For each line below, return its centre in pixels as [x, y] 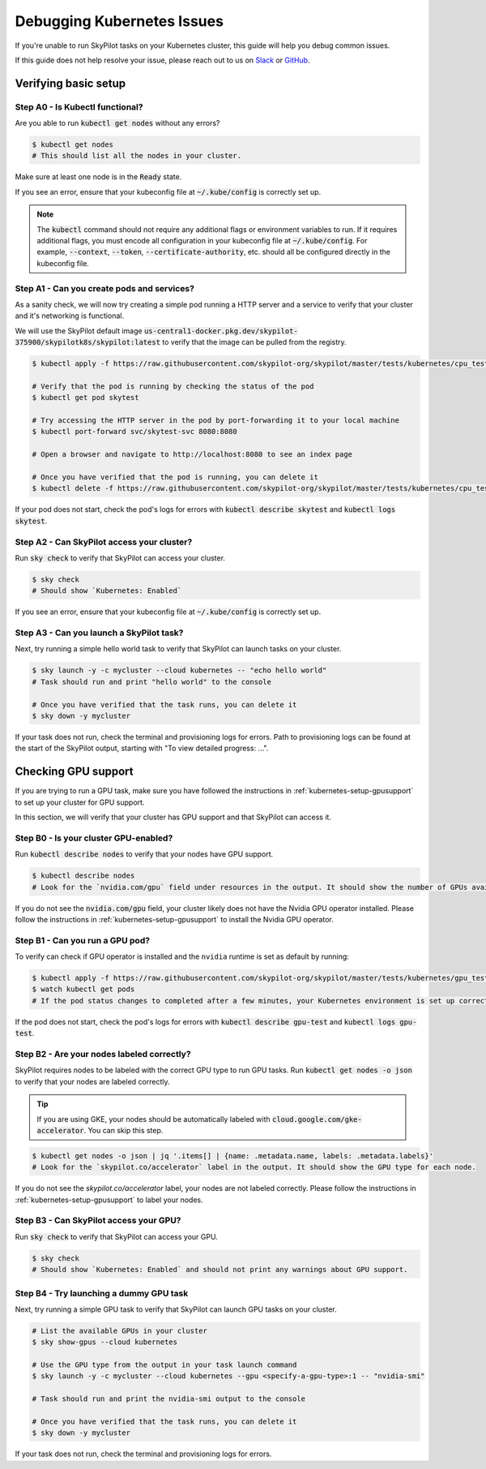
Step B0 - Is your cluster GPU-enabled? [94, 838]
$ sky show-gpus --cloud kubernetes [105, 1342]
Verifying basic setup [70, 83]
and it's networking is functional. [70, 316]
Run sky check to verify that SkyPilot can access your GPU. [116, 1236]
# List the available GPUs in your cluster [120, 1331]
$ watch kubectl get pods [83, 989]
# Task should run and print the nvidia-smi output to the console [169, 1399]
